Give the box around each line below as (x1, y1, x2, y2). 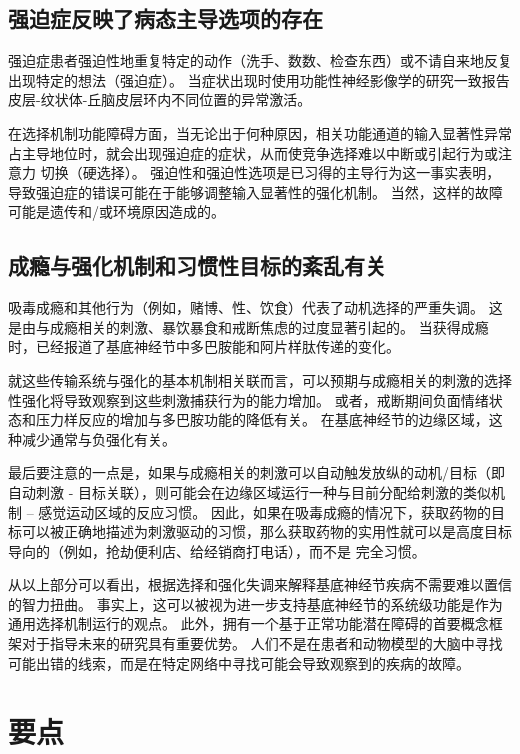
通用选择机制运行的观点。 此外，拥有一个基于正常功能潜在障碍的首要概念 (8, 613, 489, 634)
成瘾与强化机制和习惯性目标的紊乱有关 (8, 250, 386, 281)
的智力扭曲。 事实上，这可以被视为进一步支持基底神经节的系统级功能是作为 (8, 593, 503, 614)
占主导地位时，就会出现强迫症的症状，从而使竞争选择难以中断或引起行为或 (8, 142, 498, 163)
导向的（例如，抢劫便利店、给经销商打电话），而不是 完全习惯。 (8, 540, 426, 561)
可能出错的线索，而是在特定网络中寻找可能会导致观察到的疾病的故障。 (8, 652, 470, 673)
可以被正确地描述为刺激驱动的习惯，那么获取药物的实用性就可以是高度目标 (21, 521, 512, 542)
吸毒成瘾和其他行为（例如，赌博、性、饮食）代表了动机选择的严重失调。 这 (8, 297, 503, 318)
